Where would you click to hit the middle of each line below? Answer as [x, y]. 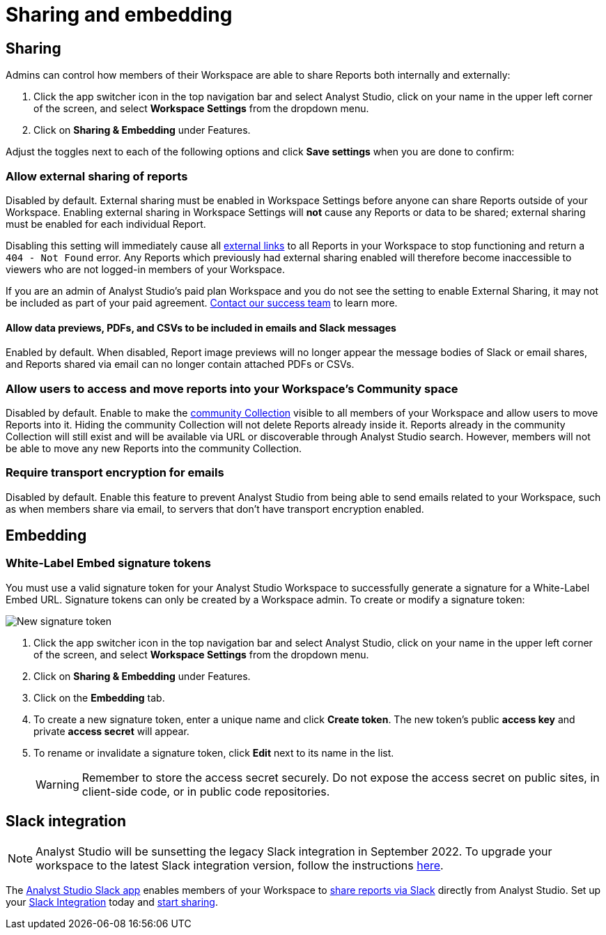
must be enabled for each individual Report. [106, 224]
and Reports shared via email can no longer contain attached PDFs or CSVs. [180, 364]
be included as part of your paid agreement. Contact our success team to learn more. [202, 302]
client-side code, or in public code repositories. [206, 791]
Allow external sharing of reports [97, 176]
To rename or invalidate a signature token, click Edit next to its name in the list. [214, 752]
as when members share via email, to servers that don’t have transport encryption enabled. [215, 509]
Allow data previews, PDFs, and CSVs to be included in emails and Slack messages [201, 327]
